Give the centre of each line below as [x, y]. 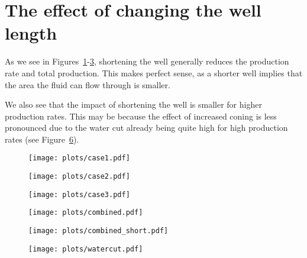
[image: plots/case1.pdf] [79, 158]
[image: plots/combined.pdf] [86, 213]
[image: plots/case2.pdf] [79, 177]
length [31, 33]
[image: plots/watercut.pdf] [86, 249]
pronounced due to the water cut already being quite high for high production [146, 128]
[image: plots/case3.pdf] [79, 194]
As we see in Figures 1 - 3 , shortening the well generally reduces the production [147, 61]
